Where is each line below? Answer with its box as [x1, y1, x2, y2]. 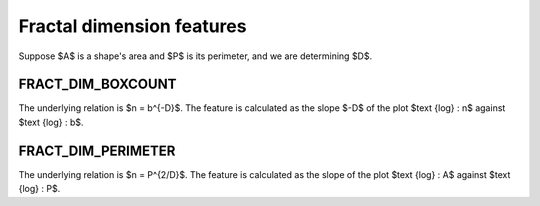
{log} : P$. [18, 183, 61, 195]
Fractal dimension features [18, 15, 247, 37]
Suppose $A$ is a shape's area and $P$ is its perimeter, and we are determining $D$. [18, 50, 373, 62]
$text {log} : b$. [18, 116, 84, 128]
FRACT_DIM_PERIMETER [18, 142, 176, 159]
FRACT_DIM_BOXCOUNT [18, 76, 177, 93]
